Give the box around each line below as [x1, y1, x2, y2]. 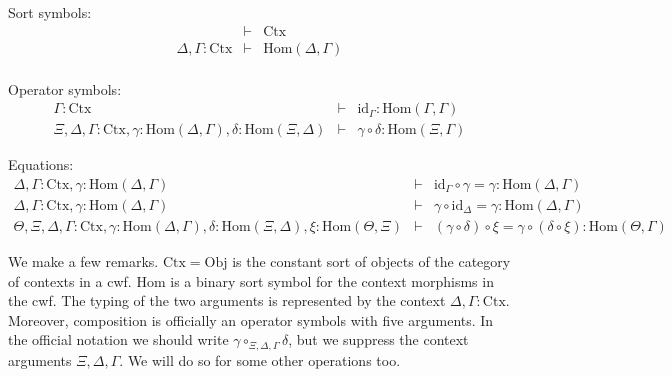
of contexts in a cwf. [8, 270, 132, 291]
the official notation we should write [8, 329, 229, 350]
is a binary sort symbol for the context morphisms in [170, 270, 494, 291]
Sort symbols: [8, 2, 92, 22]
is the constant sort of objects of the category [232, 251, 511, 272]
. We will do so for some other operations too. [119, 349, 401, 370]
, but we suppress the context [288, 329, 469, 350]
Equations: [8, 154, 74, 175]
